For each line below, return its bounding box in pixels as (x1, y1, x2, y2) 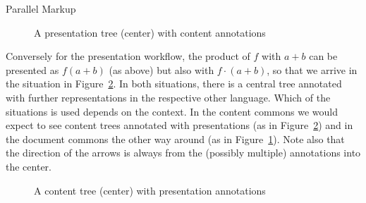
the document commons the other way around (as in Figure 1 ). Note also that (6, 131, 345, 146)
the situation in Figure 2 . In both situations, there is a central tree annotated (6, 76, 342, 91)
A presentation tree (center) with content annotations (34, 25, 266, 39)
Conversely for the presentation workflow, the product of (6, 49, 250, 63)
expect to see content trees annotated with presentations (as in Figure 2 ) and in (6, 118, 353, 133)
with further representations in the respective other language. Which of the (6, 90, 331, 104)
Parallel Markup (6, 1, 76, 16)
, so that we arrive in (267, 62, 358, 77)
